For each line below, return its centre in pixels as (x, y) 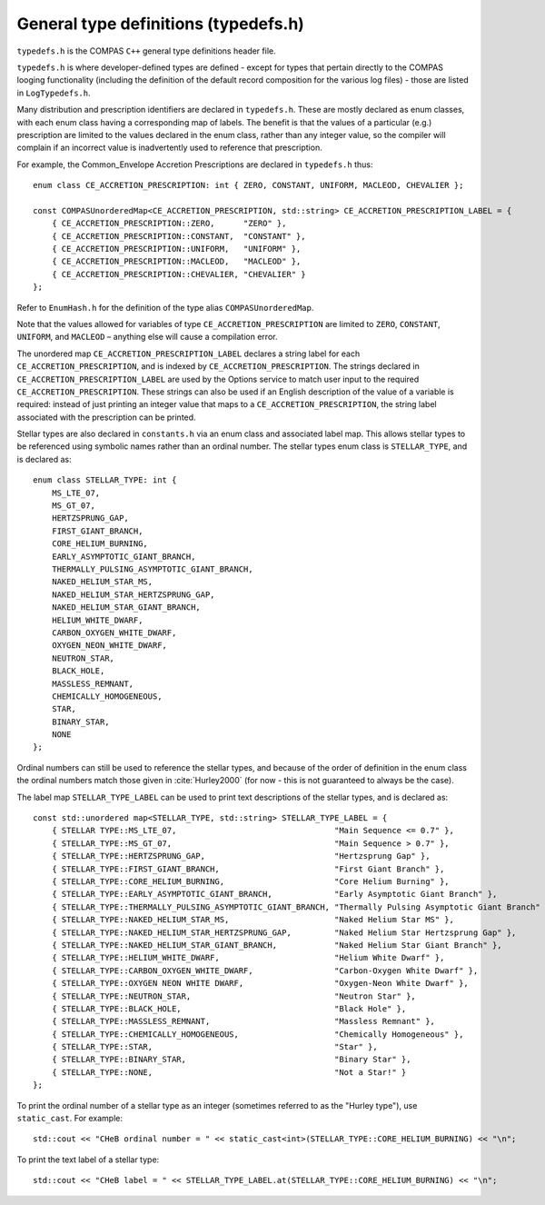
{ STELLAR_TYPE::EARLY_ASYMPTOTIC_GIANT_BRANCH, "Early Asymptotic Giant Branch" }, (274, 894)
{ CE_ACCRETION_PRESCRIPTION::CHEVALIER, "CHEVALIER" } (178, 274)
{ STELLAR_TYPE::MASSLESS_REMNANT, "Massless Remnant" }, (243, 1021)
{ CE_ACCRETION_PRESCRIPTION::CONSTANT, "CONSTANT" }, (178, 236)
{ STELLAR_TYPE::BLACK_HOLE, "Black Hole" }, (229, 1008)
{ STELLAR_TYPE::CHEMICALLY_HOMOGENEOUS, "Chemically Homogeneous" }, (258, 1034)
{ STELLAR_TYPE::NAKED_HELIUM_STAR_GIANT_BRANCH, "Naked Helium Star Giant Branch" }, (277, 945)
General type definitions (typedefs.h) (160, 24)
